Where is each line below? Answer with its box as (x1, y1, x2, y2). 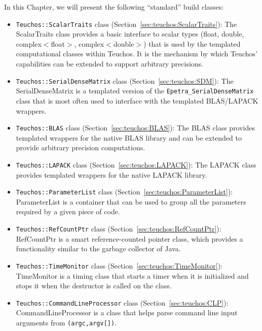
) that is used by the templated (143, 38, 241, 49)
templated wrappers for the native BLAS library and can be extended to (16, 132, 242, 143)
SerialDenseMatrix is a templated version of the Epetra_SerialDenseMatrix (16, 85, 254, 96)
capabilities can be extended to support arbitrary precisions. (16, 58, 204, 69)
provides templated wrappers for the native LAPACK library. (16, 169, 207, 180)
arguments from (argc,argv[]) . (16, 317, 117, 327)
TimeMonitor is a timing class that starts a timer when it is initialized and (16, 270, 249, 281)
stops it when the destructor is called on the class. (16, 280, 172, 291)
